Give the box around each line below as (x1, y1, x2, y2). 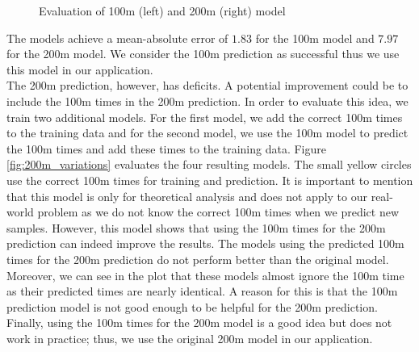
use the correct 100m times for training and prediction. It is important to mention (6, 171, 413, 188)
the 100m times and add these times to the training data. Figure (6, 140, 326, 157)
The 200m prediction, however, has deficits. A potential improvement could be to (6, 77, 409, 94)
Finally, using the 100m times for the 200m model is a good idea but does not (6, 314, 392, 331)
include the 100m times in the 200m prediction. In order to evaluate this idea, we (6, 92, 409, 109)
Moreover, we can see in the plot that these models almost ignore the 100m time (6, 266, 404, 283)
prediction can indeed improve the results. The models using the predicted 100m (6, 235, 404, 252)
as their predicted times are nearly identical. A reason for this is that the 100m (6, 283, 398, 300)
